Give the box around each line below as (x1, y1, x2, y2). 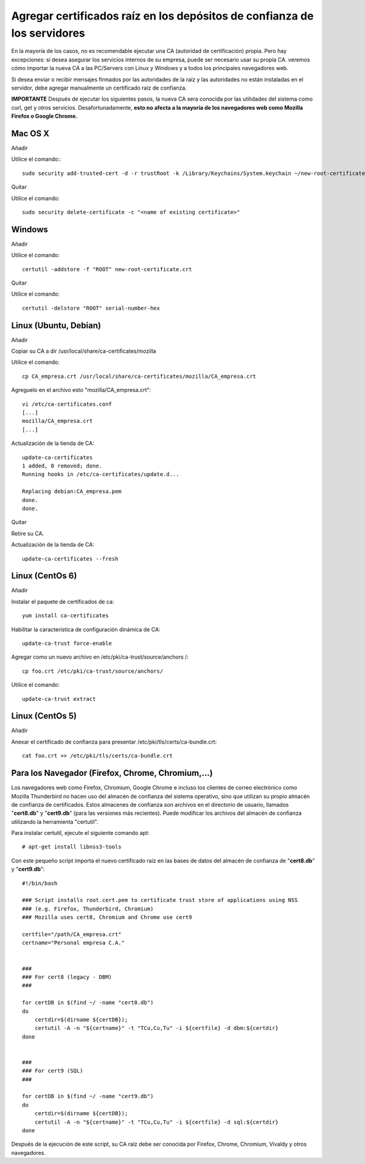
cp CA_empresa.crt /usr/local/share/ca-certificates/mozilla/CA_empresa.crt (22, 372, 257, 380)
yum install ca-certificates (22, 612, 109, 619)
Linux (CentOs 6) (11, 570, 77, 581)
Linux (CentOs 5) (11, 711, 77, 722)
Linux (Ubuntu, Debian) (11, 320, 102, 330)
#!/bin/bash (22, 879, 58, 887)
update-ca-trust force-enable (22, 640, 113, 647)
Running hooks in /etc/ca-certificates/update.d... (22, 471, 179, 478)
